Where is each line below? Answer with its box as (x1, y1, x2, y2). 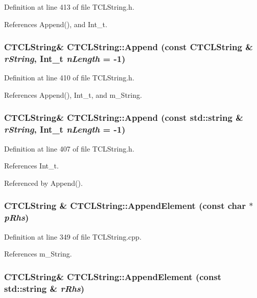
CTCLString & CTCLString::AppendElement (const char (4, 199, 246, 212)
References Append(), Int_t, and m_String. (4, 89, 142, 100)
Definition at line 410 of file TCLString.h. (4, 72, 134, 83)
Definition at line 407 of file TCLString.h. (4, 143, 134, 154)
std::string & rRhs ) (4, 282, 85, 294)
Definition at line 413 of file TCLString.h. (4, 2, 134, 12)
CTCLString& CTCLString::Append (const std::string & (4, 111, 243, 124)
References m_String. (4, 248, 72, 259)
